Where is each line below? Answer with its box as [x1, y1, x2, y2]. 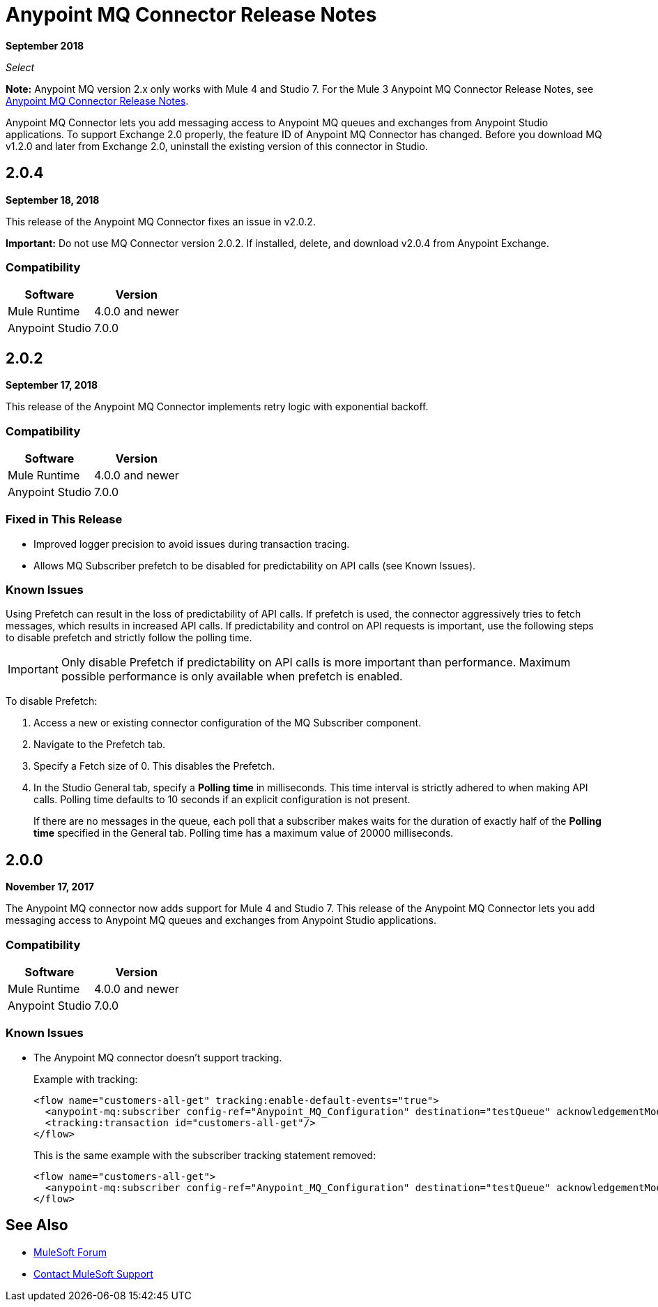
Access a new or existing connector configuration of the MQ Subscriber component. [33, 717, 422, 729]
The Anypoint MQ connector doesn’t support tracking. [33, 1051, 282, 1063]
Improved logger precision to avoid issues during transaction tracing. [33, 537, 350, 550]
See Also [6, 1216, 68, 1234]
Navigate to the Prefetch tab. [33, 738, 166, 751]
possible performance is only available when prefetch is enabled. [61, 669, 403, 684]
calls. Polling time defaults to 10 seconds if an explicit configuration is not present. [33, 793, 411, 806]
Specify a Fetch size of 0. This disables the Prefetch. [33, 760, 275, 772]
